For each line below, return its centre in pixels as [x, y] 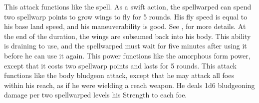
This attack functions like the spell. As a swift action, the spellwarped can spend [128, 6]
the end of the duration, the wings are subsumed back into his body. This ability [128, 36]
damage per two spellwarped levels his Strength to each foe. [96, 95]
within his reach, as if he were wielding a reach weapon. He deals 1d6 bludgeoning [129, 85]
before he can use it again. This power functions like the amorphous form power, [127, 55]
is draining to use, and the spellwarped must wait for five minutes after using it [126, 46]
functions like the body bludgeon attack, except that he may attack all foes [119, 75]
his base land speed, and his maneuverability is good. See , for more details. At [125, 26]
